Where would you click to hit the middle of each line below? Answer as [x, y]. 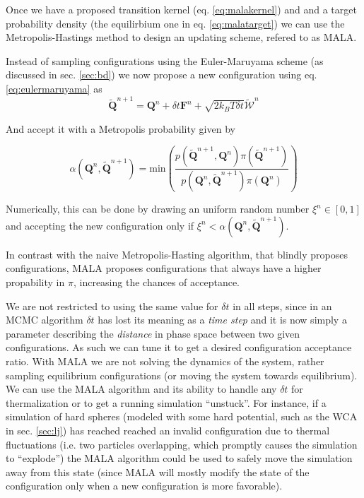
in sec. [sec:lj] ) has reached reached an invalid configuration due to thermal [168, 430]
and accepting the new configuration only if [100, 225]
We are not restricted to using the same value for [112, 306]
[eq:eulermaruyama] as [54, 88]
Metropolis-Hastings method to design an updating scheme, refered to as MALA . [181, 37]
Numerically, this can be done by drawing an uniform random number [158, 209]
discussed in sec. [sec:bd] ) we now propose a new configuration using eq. [162, 75]
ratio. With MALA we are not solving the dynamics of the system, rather [165, 361]
